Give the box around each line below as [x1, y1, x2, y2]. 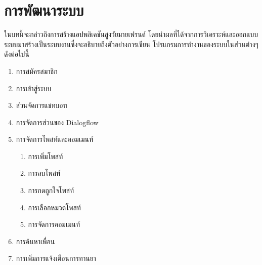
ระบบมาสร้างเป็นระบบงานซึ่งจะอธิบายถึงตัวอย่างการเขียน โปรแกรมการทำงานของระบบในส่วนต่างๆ [4, 39, 258, 49]
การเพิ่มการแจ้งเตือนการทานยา [16, 253, 96, 263]
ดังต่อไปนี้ [4, 49, 29, 59]
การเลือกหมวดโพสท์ [28, 202, 81, 212]
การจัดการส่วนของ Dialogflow [16, 117, 99, 127]
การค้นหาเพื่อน [16, 236, 55, 246]
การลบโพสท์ [28, 168, 61, 178]
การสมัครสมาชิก [16, 65, 58, 76]
